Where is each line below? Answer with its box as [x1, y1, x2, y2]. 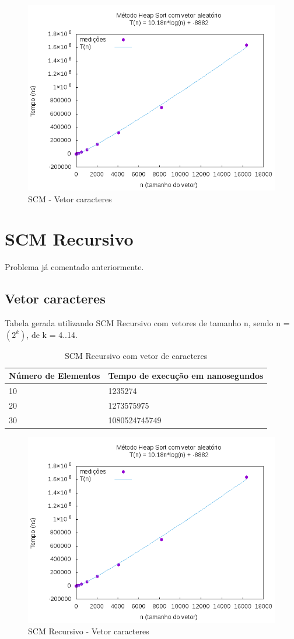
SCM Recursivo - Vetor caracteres [28, 624, 149, 637]
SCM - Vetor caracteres [28, 192, 112, 205]
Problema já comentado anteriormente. [5, 261, 144, 273]
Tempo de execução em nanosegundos [108, 369, 264, 382]
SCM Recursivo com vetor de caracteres [65, 349, 208, 361]
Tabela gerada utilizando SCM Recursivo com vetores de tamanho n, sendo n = [5, 317, 290, 329]
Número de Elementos [9, 369, 100, 382]
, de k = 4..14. [26, 328, 78, 340]
